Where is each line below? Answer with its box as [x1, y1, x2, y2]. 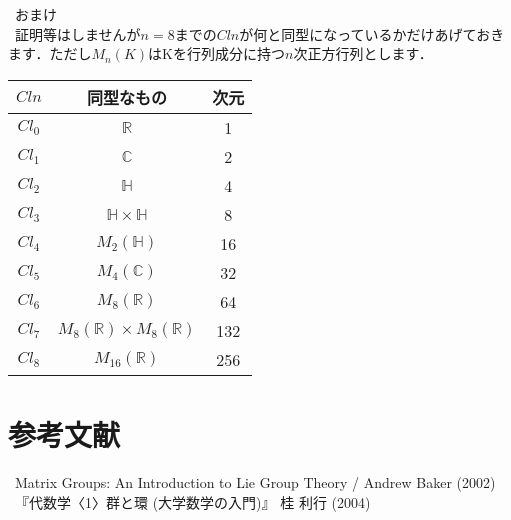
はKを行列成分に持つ [148, 43, 285, 64]
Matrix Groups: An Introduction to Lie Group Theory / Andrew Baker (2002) [14, 471, 496, 492]
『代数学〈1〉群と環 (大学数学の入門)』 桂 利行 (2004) [14, 491, 371, 512]
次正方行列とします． [293, 43, 433, 64]
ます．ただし [8, 43, 92, 64]
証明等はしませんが [14, 23, 141, 44]
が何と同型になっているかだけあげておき [239, 23, 505, 44]
